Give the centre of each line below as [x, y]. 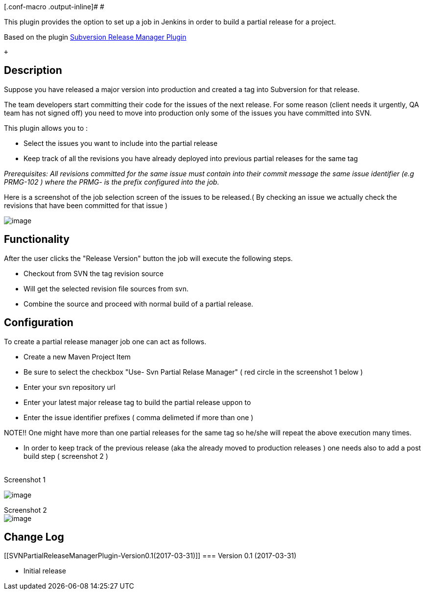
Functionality [37, 239]
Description [33, 71]
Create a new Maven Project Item [77, 356]
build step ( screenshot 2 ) [66, 456]
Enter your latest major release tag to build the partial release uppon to [137, 402]
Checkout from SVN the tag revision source [94, 273]
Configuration [39, 323]
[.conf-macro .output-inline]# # [54, 7]
